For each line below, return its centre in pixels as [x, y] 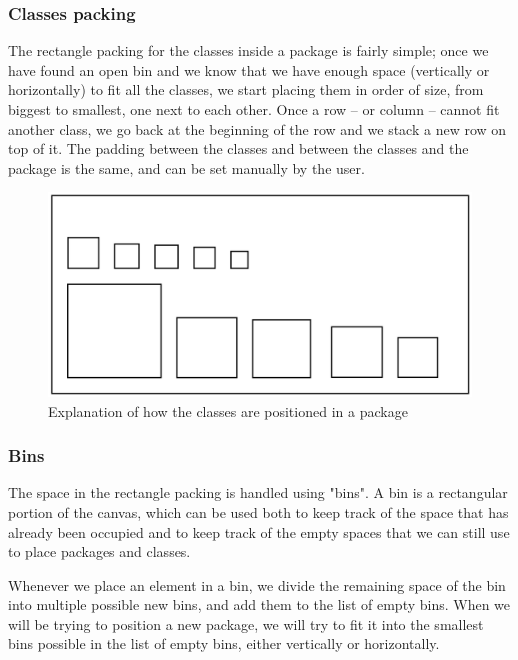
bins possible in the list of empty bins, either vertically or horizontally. [224, 643]
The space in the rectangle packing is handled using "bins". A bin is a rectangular [258, 492]
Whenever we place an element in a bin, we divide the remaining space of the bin [257, 584]
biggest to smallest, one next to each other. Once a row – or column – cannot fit [254, 109]
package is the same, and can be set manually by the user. [186, 167]
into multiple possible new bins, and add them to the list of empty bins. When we [259, 604]
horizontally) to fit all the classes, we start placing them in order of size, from [246, 89]
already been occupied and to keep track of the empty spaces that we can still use [259, 531]
